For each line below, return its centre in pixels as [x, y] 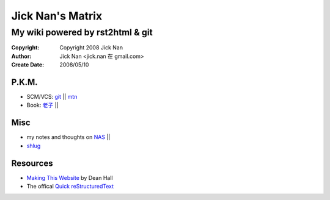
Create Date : [28, 65]
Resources [32, 163]
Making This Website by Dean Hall [70, 177]
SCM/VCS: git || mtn [52, 97]
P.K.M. [24, 82]
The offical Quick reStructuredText [70, 187]
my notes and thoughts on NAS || [68, 137]
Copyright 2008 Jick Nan [91, 48]
